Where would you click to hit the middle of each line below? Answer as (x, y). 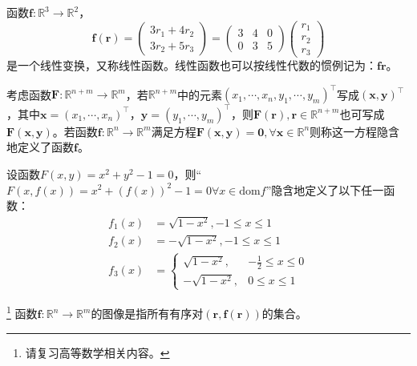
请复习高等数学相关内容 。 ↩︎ (97, 352)
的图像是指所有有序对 (147, 314)
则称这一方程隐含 (355, 131)
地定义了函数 (40, 147)
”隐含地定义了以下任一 (325, 189)
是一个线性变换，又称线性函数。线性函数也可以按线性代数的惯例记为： (192, 65)
